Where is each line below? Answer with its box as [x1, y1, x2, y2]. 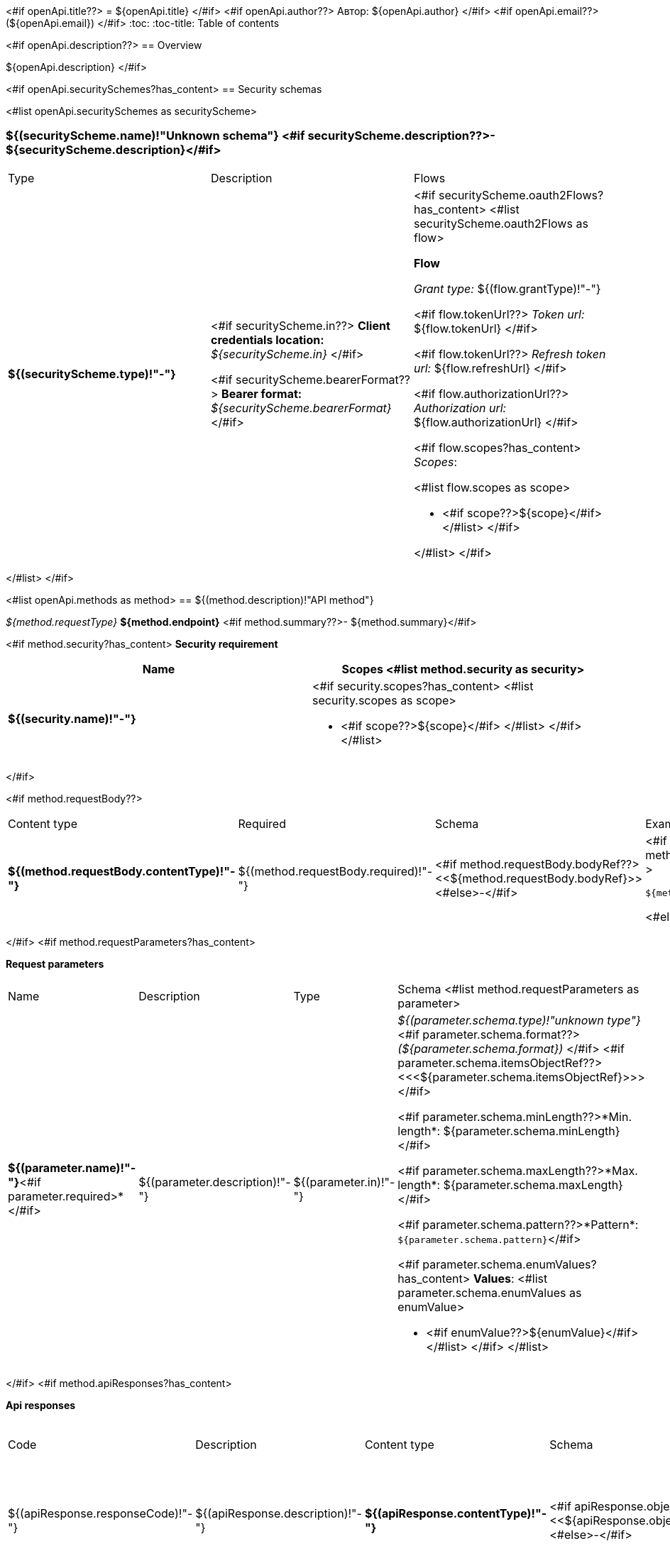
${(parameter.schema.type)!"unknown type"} [397, 1012, 641, 1027]
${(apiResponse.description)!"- [195, 1506, 362, 1521]
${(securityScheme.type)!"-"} [8, 366, 176, 381]
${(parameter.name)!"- [8, 1160, 136, 1175]
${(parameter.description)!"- [138, 1174, 291, 1189]
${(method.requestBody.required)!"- [238, 864, 433, 879]
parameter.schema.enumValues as [397, 1285, 582, 1300]
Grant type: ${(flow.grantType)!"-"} [413, 281, 601, 296]
